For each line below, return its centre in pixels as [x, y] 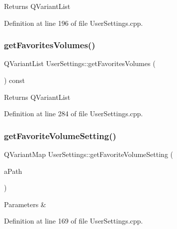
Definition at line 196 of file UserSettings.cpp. [74, 23]
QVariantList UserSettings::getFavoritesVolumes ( [80, 63]
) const [15, 80]
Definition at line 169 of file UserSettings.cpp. [74, 221]
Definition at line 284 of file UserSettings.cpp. [74, 114]
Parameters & [25, 204]
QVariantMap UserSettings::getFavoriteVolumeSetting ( [89, 154]
